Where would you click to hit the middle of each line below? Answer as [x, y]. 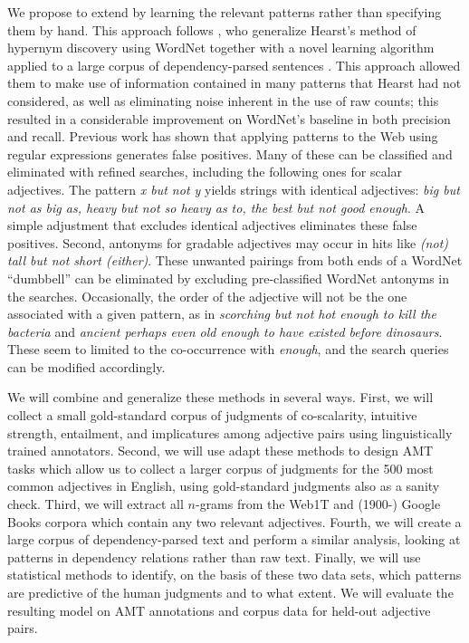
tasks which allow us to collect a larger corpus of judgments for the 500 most [220, 468]
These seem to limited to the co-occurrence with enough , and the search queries [228, 349]
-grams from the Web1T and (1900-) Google [318, 504]
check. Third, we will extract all [96, 504]
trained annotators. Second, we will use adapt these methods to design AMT [220, 451]
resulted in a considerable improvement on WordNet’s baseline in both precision [229, 118]
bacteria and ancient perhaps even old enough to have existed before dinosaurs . [225, 331]
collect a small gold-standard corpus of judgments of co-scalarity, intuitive [212, 415]
